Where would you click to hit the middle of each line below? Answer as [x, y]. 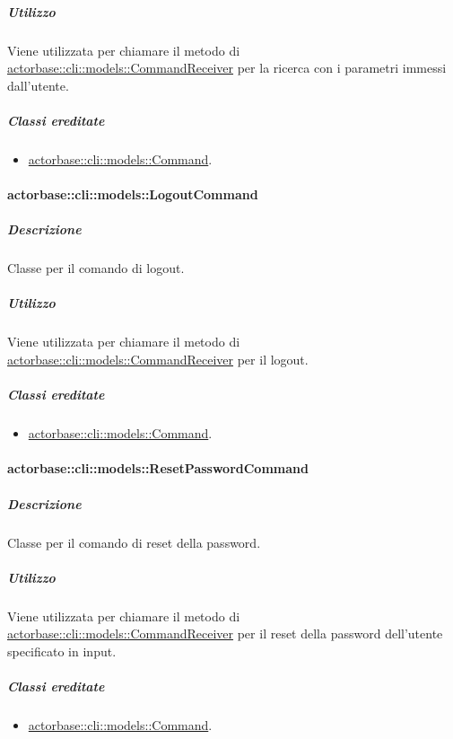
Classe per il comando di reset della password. [134, 542]
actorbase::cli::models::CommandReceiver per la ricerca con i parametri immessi [227, 68]
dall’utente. [38, 85]
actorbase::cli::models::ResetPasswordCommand [158, 468]
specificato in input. [62, 651]
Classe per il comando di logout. [96, 268]
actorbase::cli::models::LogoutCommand [133, 194]
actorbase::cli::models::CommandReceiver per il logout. [158, 359]
